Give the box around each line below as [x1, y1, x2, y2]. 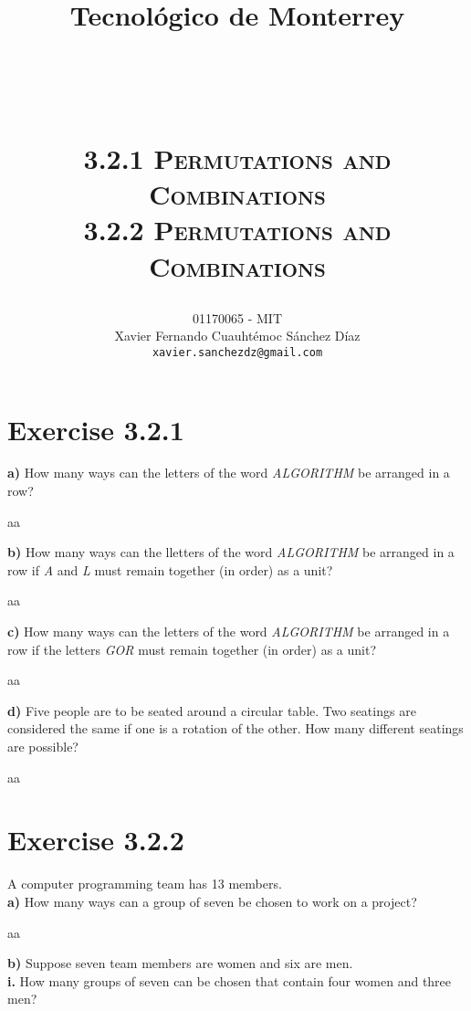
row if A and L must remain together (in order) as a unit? [7, 560, 333, 579]
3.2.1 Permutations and [83, 139, 392, 176]
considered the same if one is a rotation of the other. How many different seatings [7, 719, 464, 738]
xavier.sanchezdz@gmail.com [152, 345, 323, 359]
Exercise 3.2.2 [7, 821, 184, 858]
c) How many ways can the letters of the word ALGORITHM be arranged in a [7, 622, 450, 641]
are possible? [7, 737, 78, 755]
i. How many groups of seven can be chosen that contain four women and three [7, 971, 452, 990]
